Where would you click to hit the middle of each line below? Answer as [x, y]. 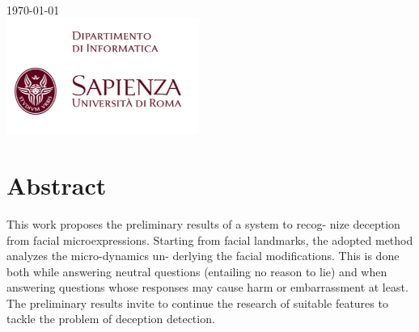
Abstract [57, 185]
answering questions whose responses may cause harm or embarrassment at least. [207, 287]
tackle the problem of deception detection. [111, 319]
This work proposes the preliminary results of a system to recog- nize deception [203, 223]
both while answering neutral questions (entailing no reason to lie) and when [197, 271]
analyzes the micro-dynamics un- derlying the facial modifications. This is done [203, 256]
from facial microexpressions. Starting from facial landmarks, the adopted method [210, 240]
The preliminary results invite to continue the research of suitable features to [197, 303]
